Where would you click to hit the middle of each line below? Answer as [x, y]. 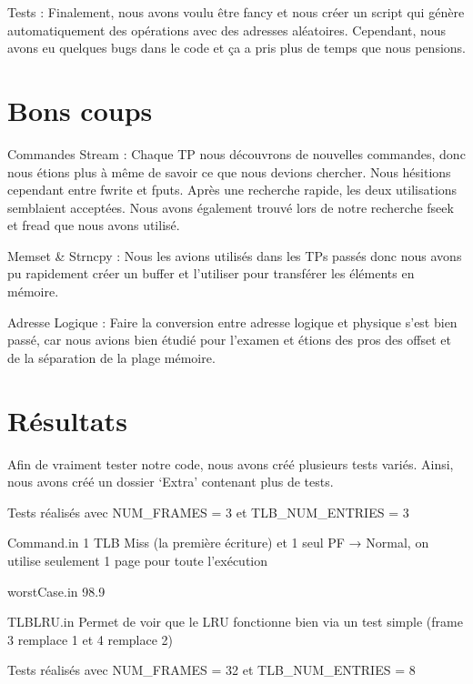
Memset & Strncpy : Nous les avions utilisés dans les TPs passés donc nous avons [235, 255]
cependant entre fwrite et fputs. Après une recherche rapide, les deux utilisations [232, 190]
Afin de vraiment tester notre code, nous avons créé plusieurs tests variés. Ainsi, [231, 463]
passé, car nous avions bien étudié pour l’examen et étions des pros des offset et [230, 340]
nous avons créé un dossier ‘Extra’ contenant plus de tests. [171, 482]
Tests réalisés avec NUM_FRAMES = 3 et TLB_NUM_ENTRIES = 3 [208, 512]
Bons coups [80, 110]
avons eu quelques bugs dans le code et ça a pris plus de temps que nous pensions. [236, 48]
